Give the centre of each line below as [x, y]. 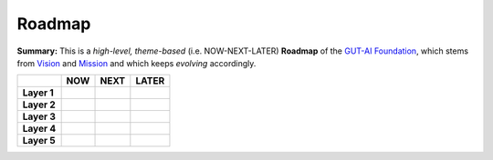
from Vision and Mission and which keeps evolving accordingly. [136, 63]
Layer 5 [39, 141]
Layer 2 [39, 105]
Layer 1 [38, 93]
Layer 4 [39, 129]
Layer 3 [39, 116]
